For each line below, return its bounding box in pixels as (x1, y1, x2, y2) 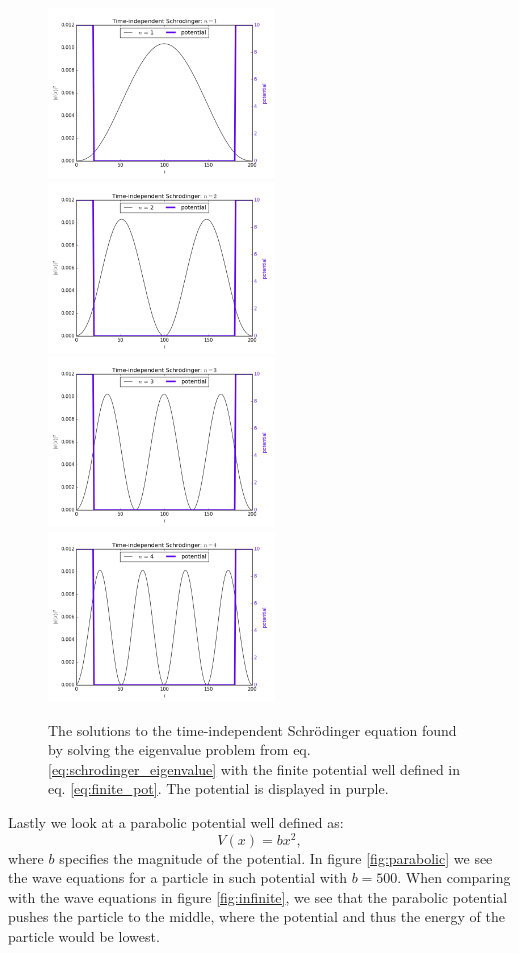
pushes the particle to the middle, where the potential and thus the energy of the (8, 906, 505, 927)
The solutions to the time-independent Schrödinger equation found (48, 719, 457, 740)
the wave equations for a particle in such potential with (8, 867, 347, 888)
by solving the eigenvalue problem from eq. (48, 739, 311, 760)
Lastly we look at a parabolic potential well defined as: (8, 812, 344, 832)
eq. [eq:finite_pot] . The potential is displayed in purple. (48, 778, 389, 799)
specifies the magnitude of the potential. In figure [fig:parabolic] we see (59, 847, 493, 868)
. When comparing (397, 867, 511, 888)
